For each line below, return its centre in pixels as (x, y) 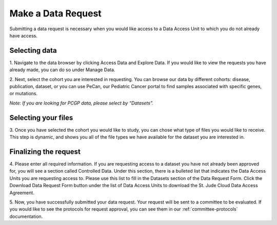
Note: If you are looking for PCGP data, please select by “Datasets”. (82, 103)
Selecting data (33, 50)
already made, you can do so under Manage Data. (62, 70)
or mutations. (24, 94)
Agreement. (22, 193)
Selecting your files (41, 118)
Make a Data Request (56, 13)
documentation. (26, 216)
